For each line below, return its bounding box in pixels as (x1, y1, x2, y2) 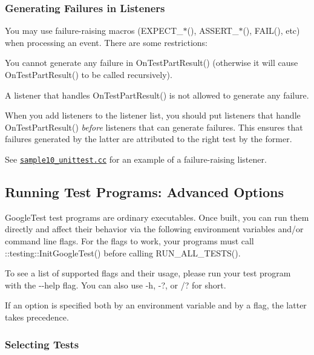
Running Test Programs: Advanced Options (5, 183, 284, 201)
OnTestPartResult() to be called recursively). (5, 68, 172, 80)
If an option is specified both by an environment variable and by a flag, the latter (5, 299, 307, 311)
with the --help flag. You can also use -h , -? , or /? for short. (5, 278, 226, 291)
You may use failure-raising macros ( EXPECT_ (5, 24, 183, 37)
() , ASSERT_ (187, 24, 239, 37)
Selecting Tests (5, 336, 79, 351)
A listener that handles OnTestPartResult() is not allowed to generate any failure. (5, 88, 309, 101)
